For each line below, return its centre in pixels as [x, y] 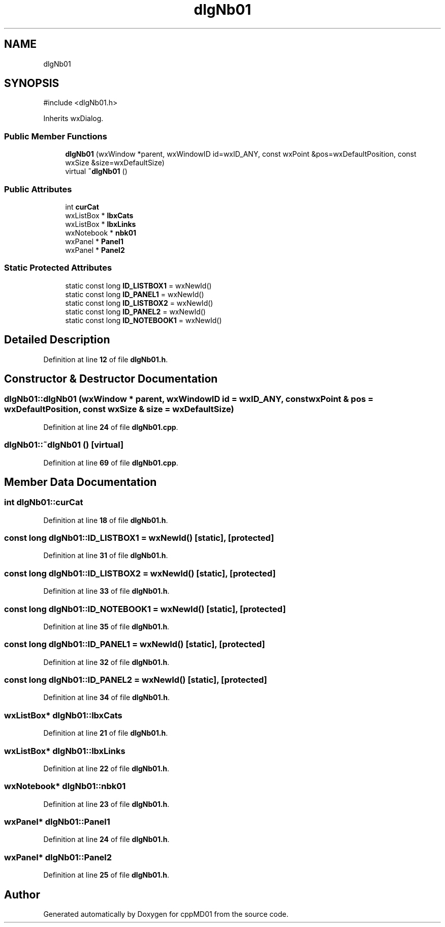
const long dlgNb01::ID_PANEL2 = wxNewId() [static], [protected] [136, 680]
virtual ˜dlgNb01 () [96, 171]
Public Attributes [38, 189]
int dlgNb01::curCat [44, 502]
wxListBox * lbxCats [99, 215]
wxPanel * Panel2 [95, 250]
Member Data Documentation [81, 482]
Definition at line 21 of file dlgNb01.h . [106, 733]
